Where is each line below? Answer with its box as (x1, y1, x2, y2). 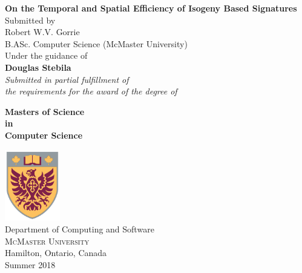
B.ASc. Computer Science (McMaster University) (5, 37, 188, 50)
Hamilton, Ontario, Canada (5, 246, 107, 259)
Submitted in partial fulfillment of (5, 73, 129, 85)
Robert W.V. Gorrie (5, 25, 80, 38)
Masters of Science (5, 105, 85, 117)
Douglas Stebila (5, 61, 71, 73)
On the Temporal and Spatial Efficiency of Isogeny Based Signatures (5, 2, 297, 14)
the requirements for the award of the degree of (5, 85, 177, 97)
